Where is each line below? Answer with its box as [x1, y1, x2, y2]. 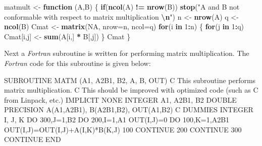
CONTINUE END [4, 134, 61, 144]
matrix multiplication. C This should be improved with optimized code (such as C [4, 85, 258, 95]
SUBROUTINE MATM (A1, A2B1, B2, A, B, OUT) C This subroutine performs [4, 75, 256, 85]
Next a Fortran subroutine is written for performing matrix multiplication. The [4, 48, 249, 58]
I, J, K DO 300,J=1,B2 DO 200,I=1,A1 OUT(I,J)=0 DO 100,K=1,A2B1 [4, 114, 230, 124]
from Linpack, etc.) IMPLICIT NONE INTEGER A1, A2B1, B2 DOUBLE [4, 94, 237, 105]
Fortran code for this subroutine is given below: [4, 57, 151, 68]
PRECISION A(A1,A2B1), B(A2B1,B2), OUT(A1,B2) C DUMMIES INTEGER [4, 104, 253, 115]
